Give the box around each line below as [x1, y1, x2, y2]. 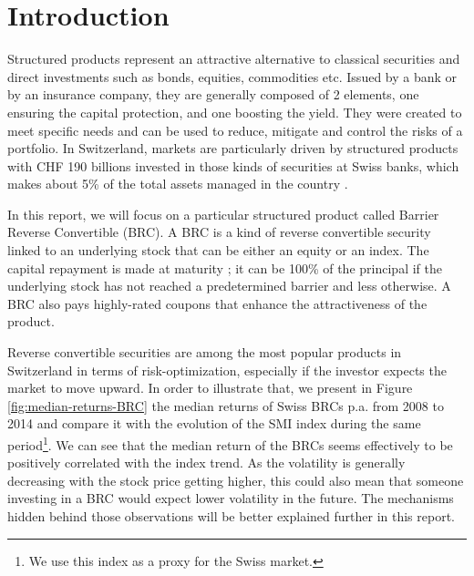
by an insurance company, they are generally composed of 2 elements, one [7, 85, 419, 104]
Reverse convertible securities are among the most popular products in [7, 343, 402, 362]
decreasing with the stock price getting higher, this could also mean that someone [7, 470, 464, 489]
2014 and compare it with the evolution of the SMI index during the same [7, 414, 421, 433]
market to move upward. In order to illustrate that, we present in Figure [7, 378, 413, 397]
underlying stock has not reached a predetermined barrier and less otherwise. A [7, 276, 451, 295]
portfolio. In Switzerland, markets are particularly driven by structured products [7, 139, 459, 158]
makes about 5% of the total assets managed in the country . [7, 174, 348, 193]
